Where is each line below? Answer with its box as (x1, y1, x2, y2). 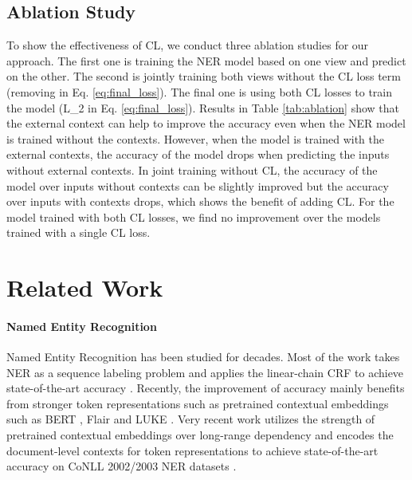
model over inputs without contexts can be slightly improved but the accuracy (6, 177, 389, 194)
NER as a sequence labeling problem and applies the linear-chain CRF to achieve (6, 364, 404, 380)
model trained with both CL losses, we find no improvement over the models (6, 208, 381, 225)
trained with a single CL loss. (6, 224, 151, 241)
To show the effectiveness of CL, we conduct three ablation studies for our (6, 37, 369, 53)
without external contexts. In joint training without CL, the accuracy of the (6, 161, 378, 178)
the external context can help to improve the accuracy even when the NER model (6, 115, 406, 132)
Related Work (6, 271, 163, 304)
